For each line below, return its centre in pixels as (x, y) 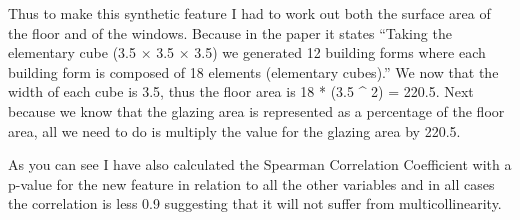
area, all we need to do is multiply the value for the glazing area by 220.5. (234, 130)
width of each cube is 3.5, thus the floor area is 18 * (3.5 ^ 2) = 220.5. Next (241, 91)
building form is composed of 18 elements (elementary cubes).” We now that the (253, 71)
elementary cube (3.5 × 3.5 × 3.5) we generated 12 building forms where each (247, 52)
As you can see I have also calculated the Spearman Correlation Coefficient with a (260, 164)
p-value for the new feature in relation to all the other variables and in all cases (251, 183)
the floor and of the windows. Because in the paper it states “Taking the (230, 32)
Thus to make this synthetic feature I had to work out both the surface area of (249, 13)
